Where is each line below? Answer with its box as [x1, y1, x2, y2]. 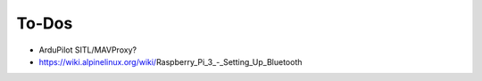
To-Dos [16, 13, 73, 33]
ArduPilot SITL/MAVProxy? [38, 45, 137, 55]
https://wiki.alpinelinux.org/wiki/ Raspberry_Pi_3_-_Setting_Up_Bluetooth [38, 56, 303, 67]
